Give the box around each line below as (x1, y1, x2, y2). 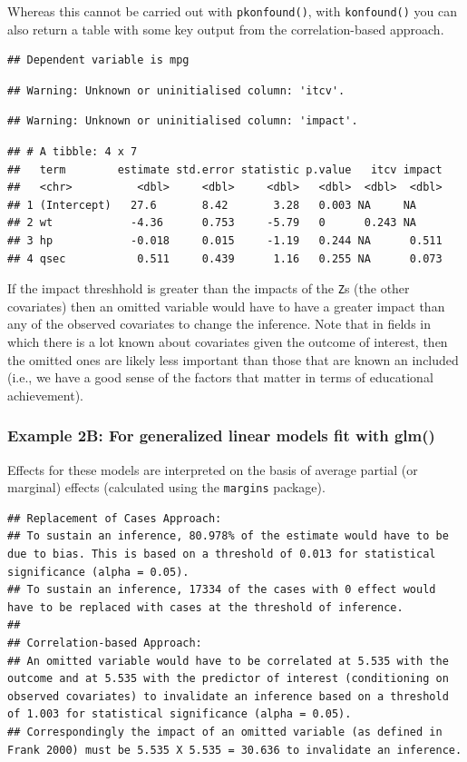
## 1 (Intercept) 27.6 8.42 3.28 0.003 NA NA (7, 198, 417, 212)
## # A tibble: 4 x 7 (7, 145, 138, 159)
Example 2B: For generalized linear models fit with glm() (7, 424, 435, 447)
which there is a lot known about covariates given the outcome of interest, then (7, 332, 448, 351)
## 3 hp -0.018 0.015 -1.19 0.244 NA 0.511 (7, 234, 443, 247)
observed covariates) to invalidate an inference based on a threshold (7, 689, 449, 703)
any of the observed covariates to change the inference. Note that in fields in (7, 314, 431, 333)
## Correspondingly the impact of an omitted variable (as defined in (7, 726, 443, 738)
